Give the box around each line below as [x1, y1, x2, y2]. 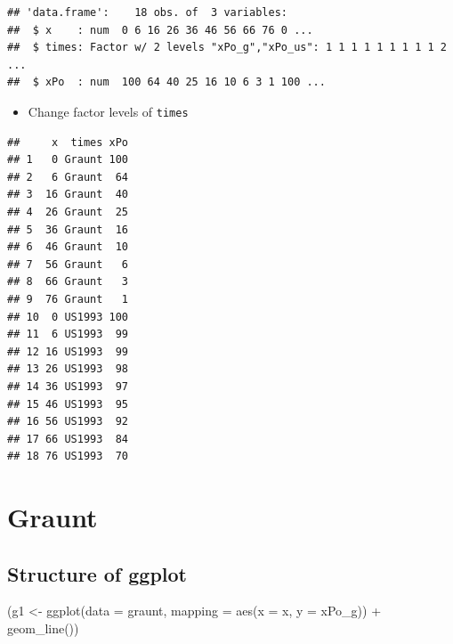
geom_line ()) [7, 619, 79, 638]
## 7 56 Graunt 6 [7, 257, 129, 271]
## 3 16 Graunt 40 [7, 188, 129, 201]
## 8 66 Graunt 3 [7, 275, 129, 289]
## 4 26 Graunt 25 [7, 206, 129, 218]
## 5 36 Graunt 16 [7, 223, 129, 236]
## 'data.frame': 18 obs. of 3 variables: [7, 6, 287, 19]
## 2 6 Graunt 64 [7, 170, 129, 183]
